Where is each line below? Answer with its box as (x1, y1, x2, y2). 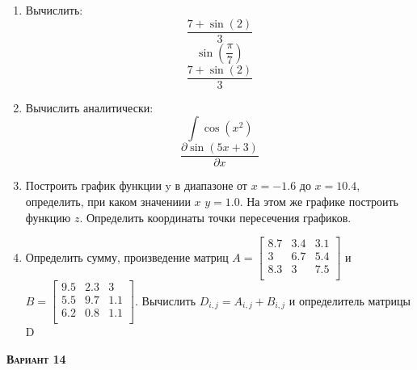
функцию (25, 208, 71, 225)
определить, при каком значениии (25, 192, 191, 209)
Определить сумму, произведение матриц (25, 248, 229, 265)
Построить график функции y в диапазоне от (25, 177, 247, 194)
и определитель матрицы (289, 292, 411, 309)
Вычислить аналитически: (25, 99, 154, 116)
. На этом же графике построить (239, 192, 398, 209)
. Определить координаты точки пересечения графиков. (79, 208, 352, 225)
